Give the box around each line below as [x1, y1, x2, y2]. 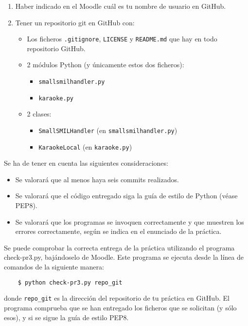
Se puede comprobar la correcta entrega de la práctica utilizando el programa [4, 242, 235, 252]
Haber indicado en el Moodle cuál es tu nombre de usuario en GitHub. [15, 1, 226, 11]
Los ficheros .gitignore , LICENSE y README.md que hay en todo [27, 34, 217, 44]
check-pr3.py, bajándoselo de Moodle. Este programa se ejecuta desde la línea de [4, 252, 244, 262]
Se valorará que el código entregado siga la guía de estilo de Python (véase [15, 191, 238, 201]
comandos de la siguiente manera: [4, 262, 104, 271]
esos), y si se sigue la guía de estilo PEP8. [4, 312, 129, 322]
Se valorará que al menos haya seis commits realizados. [15, 174, 179, 184]
